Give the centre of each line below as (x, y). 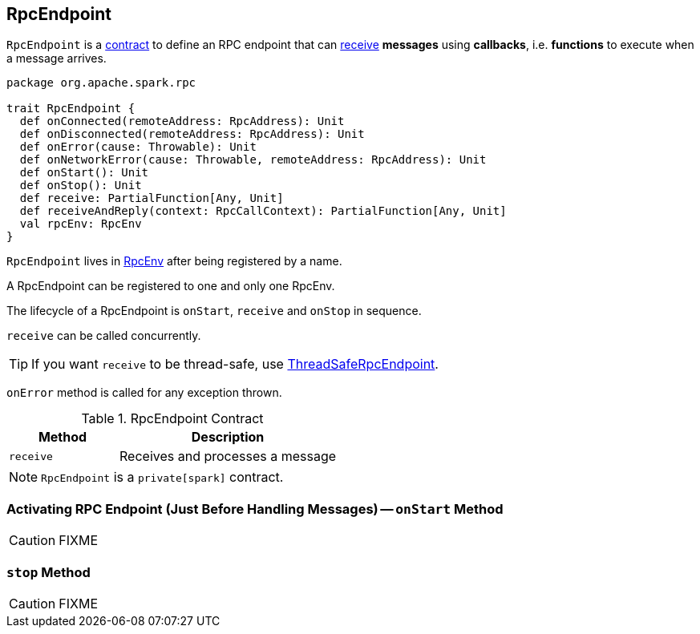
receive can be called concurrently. (104, 336)
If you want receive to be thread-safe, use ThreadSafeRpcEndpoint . (235, 364)
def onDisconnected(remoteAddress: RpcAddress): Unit (192, 134)
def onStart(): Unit (84, 173)
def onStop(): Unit (81, 186)
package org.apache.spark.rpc (101, 83)
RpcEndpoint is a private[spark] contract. (162, 477)
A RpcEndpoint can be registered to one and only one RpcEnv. (171, 286)
